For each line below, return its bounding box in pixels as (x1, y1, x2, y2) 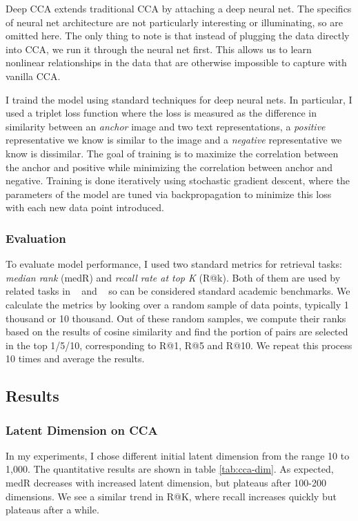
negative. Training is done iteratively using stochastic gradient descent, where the (6, 173, 350, 188)
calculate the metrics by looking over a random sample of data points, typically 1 (6, 297, 349, 311)
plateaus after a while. (6, 502, 99, 517)
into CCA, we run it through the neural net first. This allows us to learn (6, 41, 312, 56)
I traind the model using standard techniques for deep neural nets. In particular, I (6, 92, 352, 106)
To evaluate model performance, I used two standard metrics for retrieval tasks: (6, 257, 342, 271)
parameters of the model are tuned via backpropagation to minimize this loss (6, 186, 332, 201)
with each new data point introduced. (6, 200, 164, 215)
